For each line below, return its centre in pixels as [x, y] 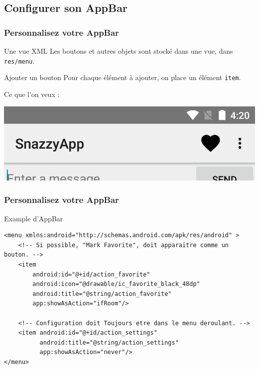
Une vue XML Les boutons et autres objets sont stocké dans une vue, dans [119, 51]
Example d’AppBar [34, 218]
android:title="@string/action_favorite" [102, 294]
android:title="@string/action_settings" [109, 342]
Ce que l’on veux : [32, 94]
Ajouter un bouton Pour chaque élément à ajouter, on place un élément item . [123, 77]
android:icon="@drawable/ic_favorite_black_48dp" [116, 284]
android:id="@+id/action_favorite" [91, 274]
